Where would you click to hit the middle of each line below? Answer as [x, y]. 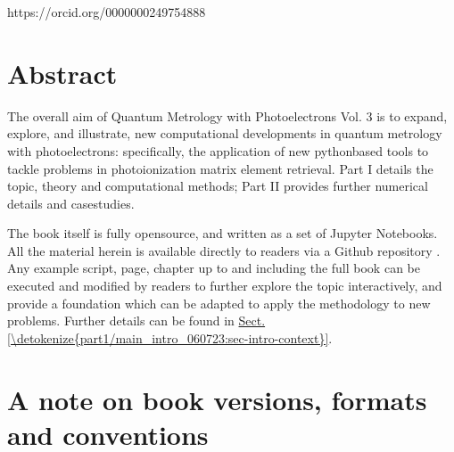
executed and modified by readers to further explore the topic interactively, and [225, 286]
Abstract [62, 73]
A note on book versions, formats [217, 399]
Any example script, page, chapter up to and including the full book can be [214, 268]
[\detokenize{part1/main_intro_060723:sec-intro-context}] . [170, 337]
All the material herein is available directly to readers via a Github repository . [224, 250]
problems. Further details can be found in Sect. [136, 321]
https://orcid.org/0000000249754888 [107, 12]
